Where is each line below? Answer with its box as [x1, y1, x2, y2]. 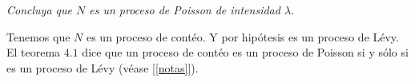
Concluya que [6, 2, 72, 18]
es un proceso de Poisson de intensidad [89, 2, 280, 18]
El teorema [6, 44, 61, 61]
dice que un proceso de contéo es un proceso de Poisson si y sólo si [82, 44, 409, 61]
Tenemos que [6, 28, 71, 45]
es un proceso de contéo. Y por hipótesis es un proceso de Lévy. [86, 28, 399, 45]
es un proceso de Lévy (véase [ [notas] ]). [6, 59, 199, 76]
